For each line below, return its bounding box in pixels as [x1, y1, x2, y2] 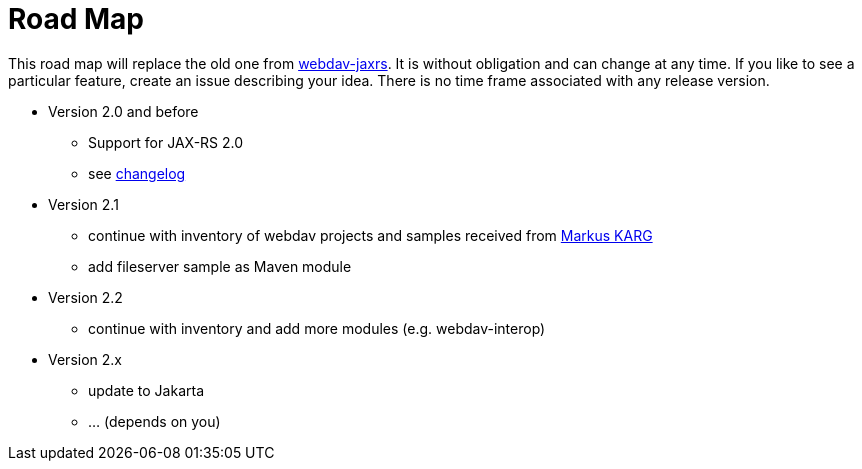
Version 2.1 [48, 195, 119, 213]
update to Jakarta [88, 381, 204, 399]
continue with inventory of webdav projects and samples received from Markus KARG [88, 226, 653, 244]
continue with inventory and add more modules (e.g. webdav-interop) [88, 319, 546, 337]
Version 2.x [48, 350, 122, 368]
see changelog [88, 164, 186, 182]
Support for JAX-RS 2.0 [88, 133, 244, 151]
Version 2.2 [48, 288, 123, 306]
